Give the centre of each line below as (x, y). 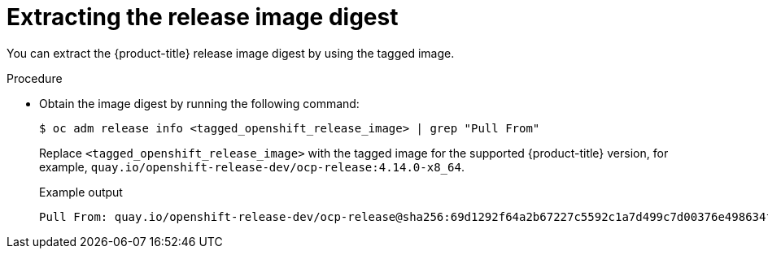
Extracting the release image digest (203, 17)
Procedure (35, 78)
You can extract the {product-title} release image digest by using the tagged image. (231, 53)
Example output (81, 192)
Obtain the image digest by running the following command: (199, 103)
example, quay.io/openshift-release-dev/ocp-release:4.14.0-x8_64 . (252, 166)
